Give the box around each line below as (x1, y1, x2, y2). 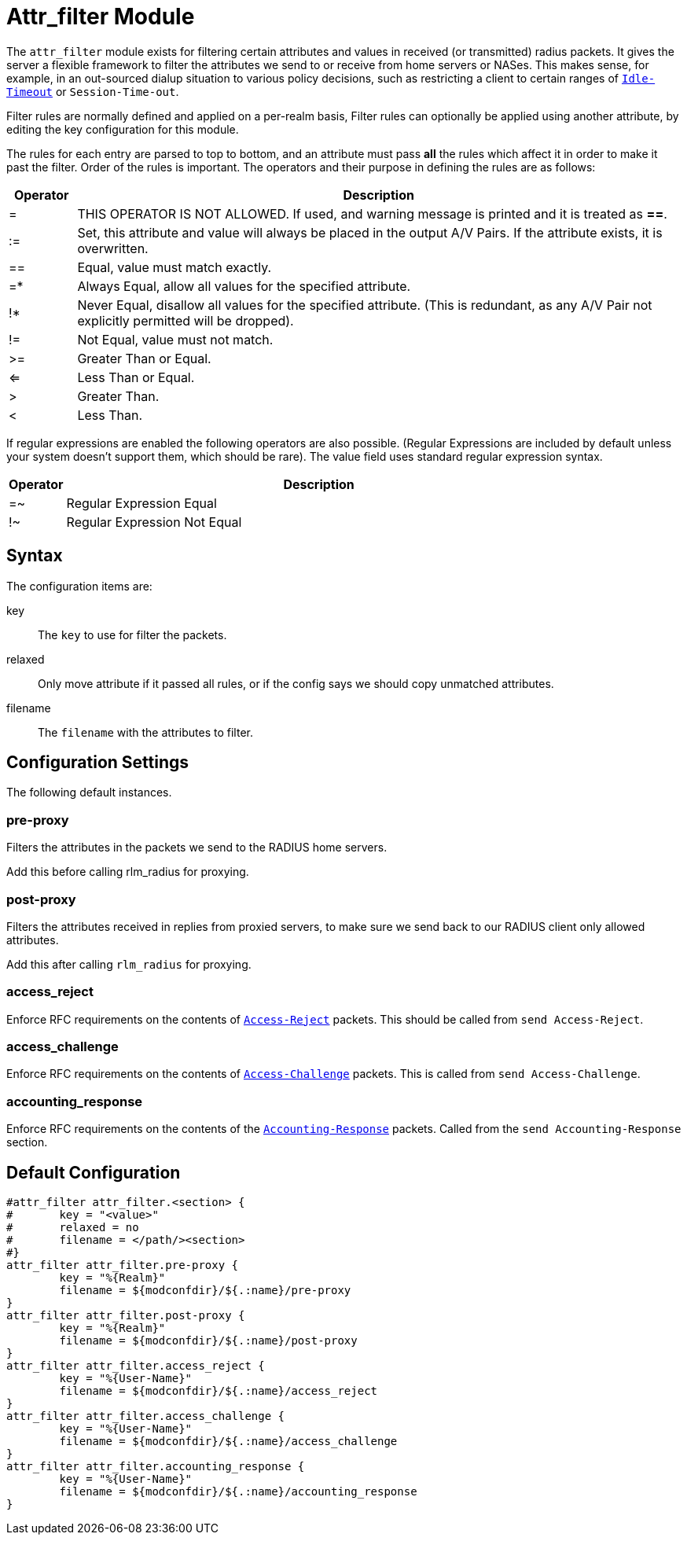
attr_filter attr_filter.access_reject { (6, 1359, 265, 1373)
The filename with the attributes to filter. (38, 725, 253, 739)
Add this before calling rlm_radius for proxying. (6, 865, 249, 879)
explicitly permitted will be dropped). (77, 312, 294, 329)
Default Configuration (6, 1162, 181, 1182)
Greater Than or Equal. (77, 350, 211, 366)
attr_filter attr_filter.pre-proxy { (6, 1259, 239, 1272)
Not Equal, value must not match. (77, 331, 274, 348)
